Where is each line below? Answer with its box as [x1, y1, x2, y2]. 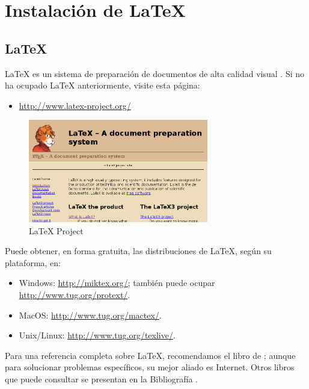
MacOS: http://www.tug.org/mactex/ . [19, 308, 162, 321]
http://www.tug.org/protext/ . [19, 288, 130, 301]
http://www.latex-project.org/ [19, 99, 131, 111]
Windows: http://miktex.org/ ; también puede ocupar [19, 276, 215, 289]
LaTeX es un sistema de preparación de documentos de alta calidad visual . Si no [5, 67, 305, 79]
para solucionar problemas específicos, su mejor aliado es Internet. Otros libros [5, 361, 295, 373]
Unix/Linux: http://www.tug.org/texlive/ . [19, 329, 176, 341]
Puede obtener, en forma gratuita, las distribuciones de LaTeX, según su [5, 244, 272, 257]
